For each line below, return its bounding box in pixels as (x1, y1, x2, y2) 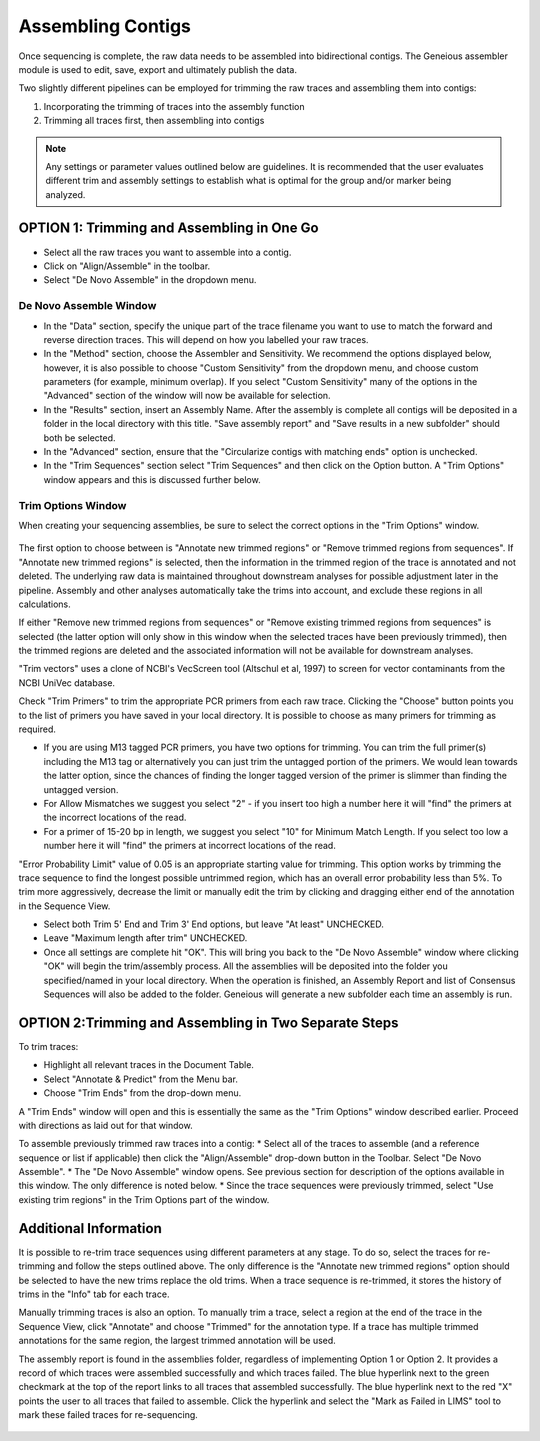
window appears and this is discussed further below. (43, 473, 261, 485)
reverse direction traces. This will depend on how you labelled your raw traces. (43, 333, 369, 345)
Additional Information (18, 1220, 162, 1237)
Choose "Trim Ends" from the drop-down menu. (43, 1087, 242, 1099)
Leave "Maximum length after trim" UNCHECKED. (43, 932, 248, 944)
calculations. (18, 598, 71, 610)
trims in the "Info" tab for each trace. (18, 1288, 170, 1300)
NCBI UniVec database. (18, 676, 115, 689)
